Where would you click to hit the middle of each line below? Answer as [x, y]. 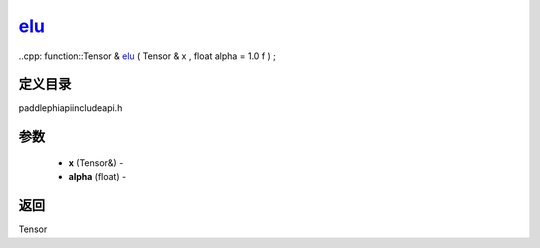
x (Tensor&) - [96, 162]
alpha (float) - [97, 177]
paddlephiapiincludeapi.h [70, 108]
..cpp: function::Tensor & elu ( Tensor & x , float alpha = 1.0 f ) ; [147, 56]
